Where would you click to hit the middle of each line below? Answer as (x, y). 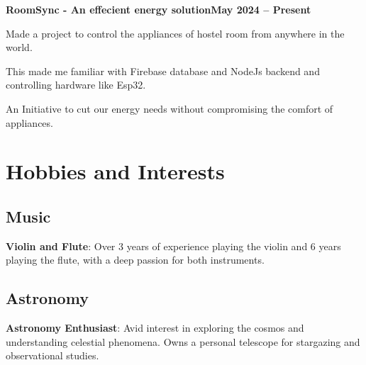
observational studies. (52, 355)
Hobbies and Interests (115, 171)
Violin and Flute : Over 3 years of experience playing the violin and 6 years (173, 246)
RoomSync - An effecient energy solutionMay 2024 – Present (159, 9)
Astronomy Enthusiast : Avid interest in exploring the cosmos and (155, 328)
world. (19, 47)
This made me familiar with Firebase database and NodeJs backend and (163, 71)
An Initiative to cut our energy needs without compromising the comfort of (170, 108)
